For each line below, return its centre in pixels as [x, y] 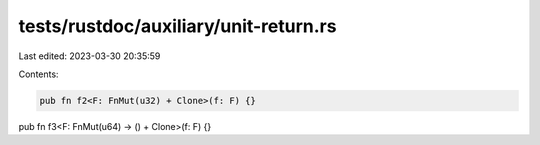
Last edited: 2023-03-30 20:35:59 [89, 56]
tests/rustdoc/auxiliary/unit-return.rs [177, 26]
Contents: [38, 74]
